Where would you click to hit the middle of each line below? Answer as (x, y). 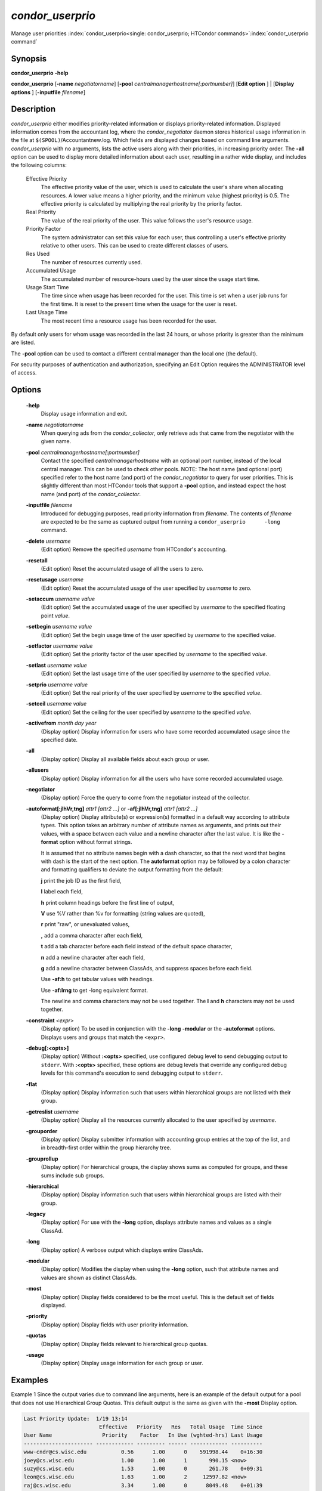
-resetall (37, 560)
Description (33, 109)
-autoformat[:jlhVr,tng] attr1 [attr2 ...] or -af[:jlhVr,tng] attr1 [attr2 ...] (112, 809)
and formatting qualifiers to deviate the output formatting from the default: (132, 870)
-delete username (48, 541)
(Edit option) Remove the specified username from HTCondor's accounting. (134, 549)
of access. (24, 373)
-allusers (37, 770)
